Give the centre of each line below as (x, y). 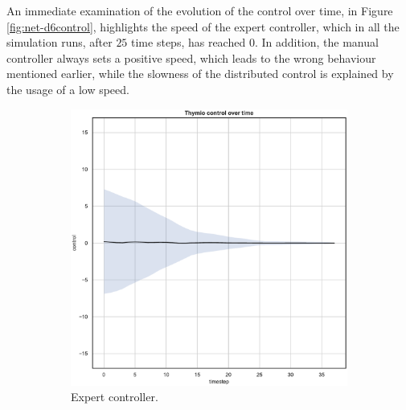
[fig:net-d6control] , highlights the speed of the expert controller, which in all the (203, 26)
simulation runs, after (59, 42)
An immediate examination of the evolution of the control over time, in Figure (200, 10)
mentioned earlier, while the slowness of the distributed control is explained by (200, 74)
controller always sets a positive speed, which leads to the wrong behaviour (191, 57)
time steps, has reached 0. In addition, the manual (255, 42)
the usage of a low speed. (68, 89)
